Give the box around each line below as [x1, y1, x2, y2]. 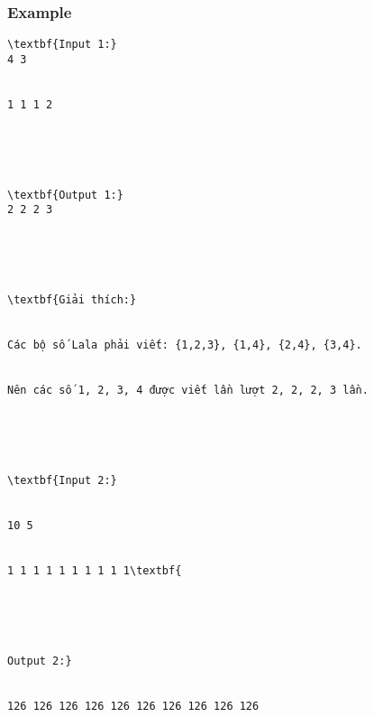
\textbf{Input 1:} [7, 38, 117, 51]
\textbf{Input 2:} [7, 474, 117, 488]
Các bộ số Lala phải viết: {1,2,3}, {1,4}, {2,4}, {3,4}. [7, 339, 362, 352]
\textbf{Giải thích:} [7, 293, 137, 307]
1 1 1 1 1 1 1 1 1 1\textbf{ [7, 564, 182, 578]
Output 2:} [7, 655, 72, 668]
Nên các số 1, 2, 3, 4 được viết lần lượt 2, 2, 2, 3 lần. [7, 384, 369, 397]
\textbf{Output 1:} [7, 188, 123, 201]
